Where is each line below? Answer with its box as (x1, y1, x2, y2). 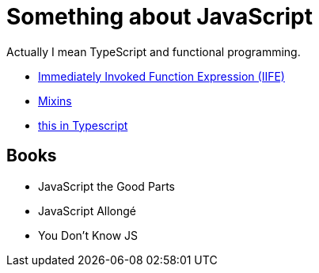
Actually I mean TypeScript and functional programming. (6, 44, 301, 59)
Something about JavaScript (6, 3, 313, 30)
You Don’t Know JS (38, 228, 139, 242)
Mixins (38, 93, 72, 108)
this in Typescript (38, 118, 128, 132)
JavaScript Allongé (38, 203, 137, 218)
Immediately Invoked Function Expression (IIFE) (38, 69, 285, 83)
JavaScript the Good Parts (38, 179, 176, 193)
